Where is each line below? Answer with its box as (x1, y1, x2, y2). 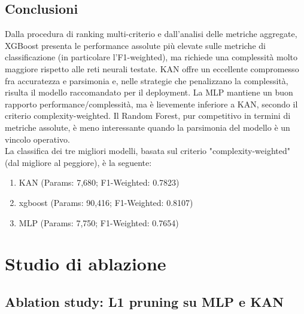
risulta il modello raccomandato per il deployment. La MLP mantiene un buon (5, 86, 293, 98)
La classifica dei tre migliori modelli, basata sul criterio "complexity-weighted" (5, 144, 290, 157)
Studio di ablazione (5, 251, 166, 276)
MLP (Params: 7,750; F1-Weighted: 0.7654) (19, 216, 179, 229)
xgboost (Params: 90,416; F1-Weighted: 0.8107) (19, 196, 193, 208)
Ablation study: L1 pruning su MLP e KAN (5, 292, 284, 310)
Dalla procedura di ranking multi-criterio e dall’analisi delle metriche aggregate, (5, 27, 297, 40)
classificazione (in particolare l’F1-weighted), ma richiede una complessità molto (5, 51, 298, 63)
